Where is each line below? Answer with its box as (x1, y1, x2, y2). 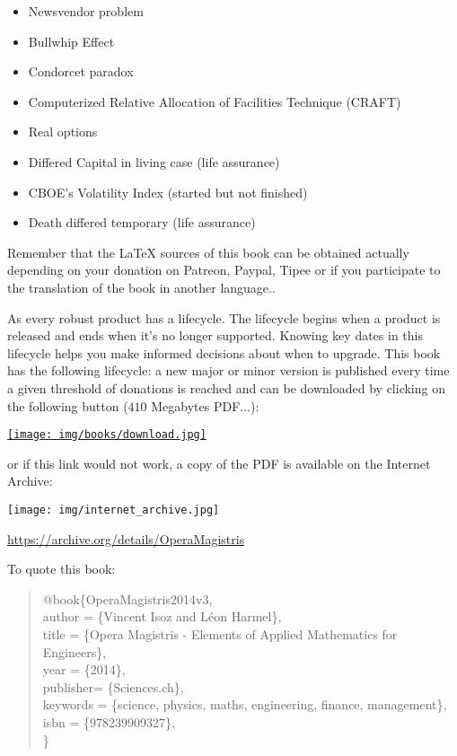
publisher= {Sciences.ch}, (42, 677, 184, 696)
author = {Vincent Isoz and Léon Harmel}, (42, 607, 282, 626)
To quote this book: (7, 559, 116, 578)
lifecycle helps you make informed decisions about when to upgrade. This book (7, 343, 441, 362)
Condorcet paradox (28, 62, 134, 81)
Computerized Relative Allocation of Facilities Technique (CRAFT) (28, 92, 401, 110)
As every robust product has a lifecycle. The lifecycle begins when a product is (7, 308, 441, 327)
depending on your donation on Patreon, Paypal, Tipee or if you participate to (7, 260, 441, 279)
